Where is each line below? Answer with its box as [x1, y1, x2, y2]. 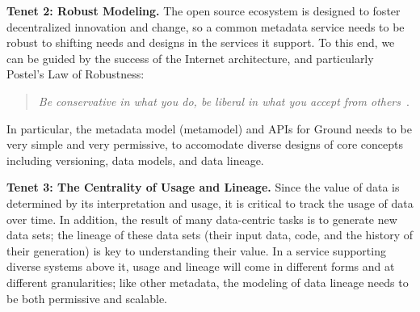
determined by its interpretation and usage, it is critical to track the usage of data [6, 194, 414, 211]
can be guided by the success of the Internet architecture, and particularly [6, 49, 374, 66]
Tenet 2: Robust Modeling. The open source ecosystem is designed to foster [6, 2, 401, 19]
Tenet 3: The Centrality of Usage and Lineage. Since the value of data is [6, 179, 400, 196]
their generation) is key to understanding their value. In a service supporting [6, 242, 386, 259]
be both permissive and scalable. [6, 289, 167, 306]
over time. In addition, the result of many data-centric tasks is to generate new [6, 210, 397, 227]
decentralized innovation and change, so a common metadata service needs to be [6, 18, 405, 35]
